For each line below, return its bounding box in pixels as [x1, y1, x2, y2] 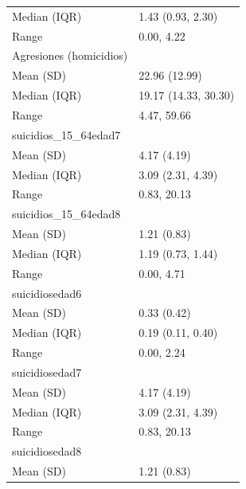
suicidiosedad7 [12, 363, 82, 380]
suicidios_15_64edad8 [12, 205, 121, 222]
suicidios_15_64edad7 [12, 126, 121, 143]
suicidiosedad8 [12, 443, 82, 460]
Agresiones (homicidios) [12, 47, 128, 64]
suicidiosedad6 [12, 284, 82, 301]
